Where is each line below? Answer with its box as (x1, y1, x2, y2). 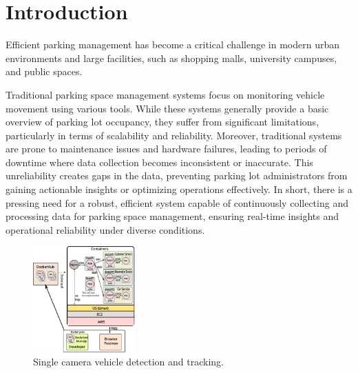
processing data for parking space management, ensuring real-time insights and (6, 209, 339, 223)
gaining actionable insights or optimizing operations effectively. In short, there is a (6, 182, 352, 196)
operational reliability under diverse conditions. (6, 222, 205, 236)
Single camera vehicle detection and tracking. (33, 354, 224, 369)
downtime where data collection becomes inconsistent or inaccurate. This (6, 154, 313, 169)
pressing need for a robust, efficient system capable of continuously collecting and (6, 195, 348, 210)
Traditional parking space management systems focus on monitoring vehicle (6, 87, 325, 101)
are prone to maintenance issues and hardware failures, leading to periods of (6, 141, 327, 156)
